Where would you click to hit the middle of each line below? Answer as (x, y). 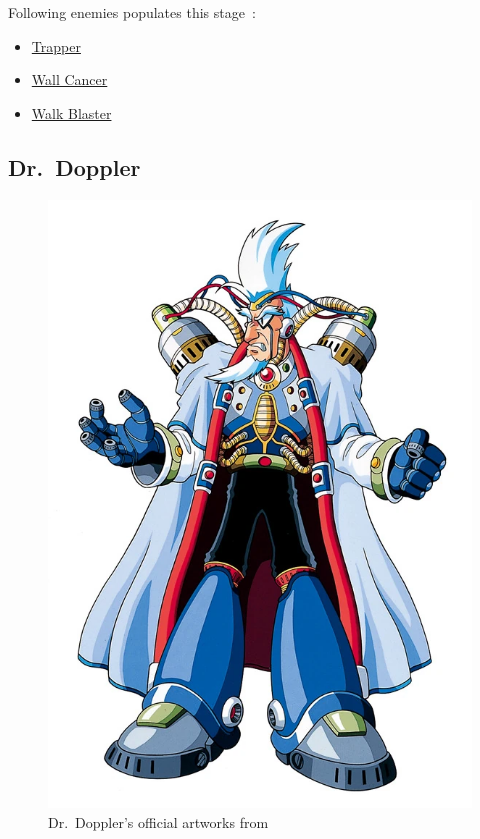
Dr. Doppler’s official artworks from (158, 821)
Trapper (56, 45)
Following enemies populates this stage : (132, 12)
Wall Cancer (69, 79)
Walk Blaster (71, 112)
